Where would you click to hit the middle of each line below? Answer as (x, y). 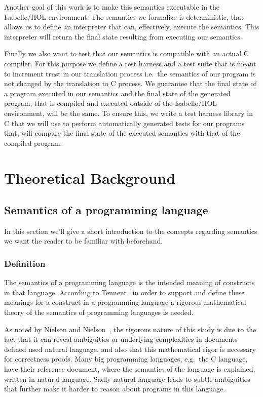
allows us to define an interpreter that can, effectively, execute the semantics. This (132, 27)
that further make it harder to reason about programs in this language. (115, 389)
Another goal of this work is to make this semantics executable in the (112, 7)
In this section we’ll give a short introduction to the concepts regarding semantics (131, 231)
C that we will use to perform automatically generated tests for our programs (124, 123)
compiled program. (33, 143)
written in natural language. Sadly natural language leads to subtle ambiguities (127, 379)
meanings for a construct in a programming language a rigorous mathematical (125, 302)
